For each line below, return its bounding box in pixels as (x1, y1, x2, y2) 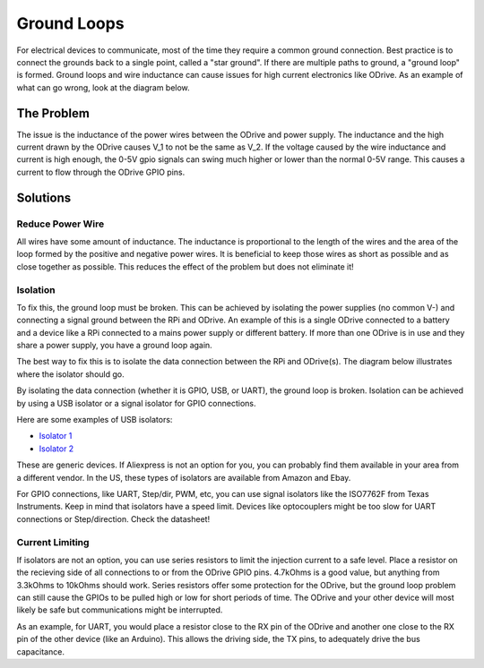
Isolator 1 (39, 431, 73, 441)
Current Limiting (16, 535, 90, 548)
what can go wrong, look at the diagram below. (16, 81, 190, 93)
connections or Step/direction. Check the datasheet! (16, 513, 211, 524)
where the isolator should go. (16, 368, 125, 380)
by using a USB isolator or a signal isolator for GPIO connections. (16, 398, 256, 408)
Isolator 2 (39, 443, 74, 454)
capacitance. (16, 646, 65, 657)
